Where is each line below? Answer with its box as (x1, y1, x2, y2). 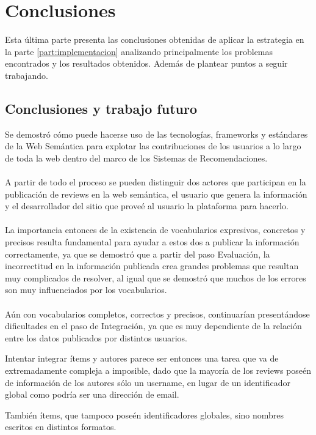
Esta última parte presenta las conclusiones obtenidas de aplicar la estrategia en (5, 33, 304, 46)
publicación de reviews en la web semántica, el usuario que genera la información (5, 187, 307, 200)
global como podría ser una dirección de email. (5, 388, 179, 401)
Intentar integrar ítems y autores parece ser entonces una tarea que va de (5, 352, 279, 365)
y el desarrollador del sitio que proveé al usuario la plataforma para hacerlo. (5, 199, 289, 212)
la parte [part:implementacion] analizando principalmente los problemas (5, 45, 273, 58)
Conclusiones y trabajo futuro (5, 99, 197, 117)
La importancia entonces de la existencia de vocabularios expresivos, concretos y (5, 223, 306, 236)
